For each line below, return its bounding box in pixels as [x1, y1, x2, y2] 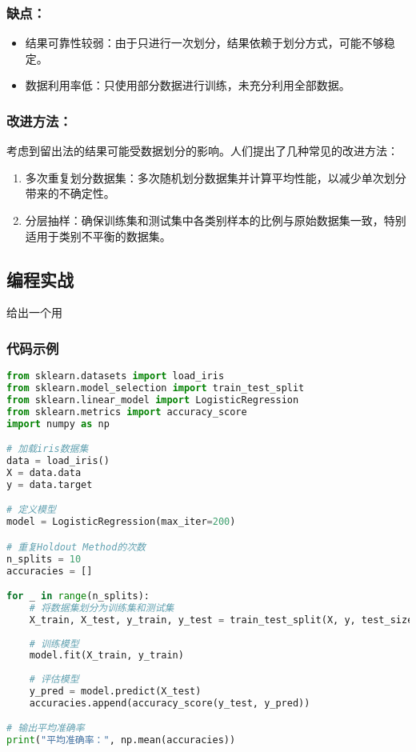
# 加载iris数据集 [6, 443, 89, 455]
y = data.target [6, 478, 93, 490]
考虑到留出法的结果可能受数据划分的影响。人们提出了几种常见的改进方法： [6, 142, 398, 159]
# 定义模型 [6, 504, 56, 516]
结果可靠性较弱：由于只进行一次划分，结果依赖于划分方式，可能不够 [25, 34, 384, 51]
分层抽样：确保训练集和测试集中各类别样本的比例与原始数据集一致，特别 [25, 212, 406, 228]
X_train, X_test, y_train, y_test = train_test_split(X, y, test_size [29, 614, 414, 626]
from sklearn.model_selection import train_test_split [6, 382, 305, 394]
